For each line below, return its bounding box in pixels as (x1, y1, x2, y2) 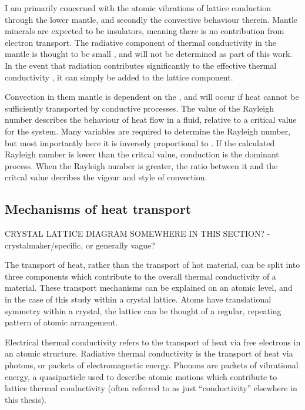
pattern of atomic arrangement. (5, 316, 118, 328)
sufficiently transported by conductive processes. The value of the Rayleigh (5, 102, 274, 114)
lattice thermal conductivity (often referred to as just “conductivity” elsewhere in (5, 382, 297, 394)
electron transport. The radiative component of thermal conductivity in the (5, 36, 276, 48)
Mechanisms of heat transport (5, 200, 192, 218)
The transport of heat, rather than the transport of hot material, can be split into (5, 258, 300, 271)
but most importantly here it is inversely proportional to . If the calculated (5, 136, 275, 149)
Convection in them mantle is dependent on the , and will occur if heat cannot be (5, 90, 299, 103)
